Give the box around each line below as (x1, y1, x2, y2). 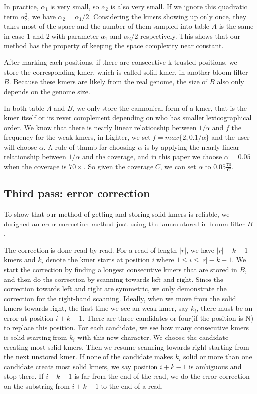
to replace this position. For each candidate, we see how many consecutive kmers (4, 322, 249, 333)
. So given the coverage (83, 161, 154, 171)
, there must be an (196, 303, 253, 313)
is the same (219, 21, 254, 31)
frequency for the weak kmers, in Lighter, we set (4, 132, 151, 142)
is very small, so (50, 1, 99, 11)
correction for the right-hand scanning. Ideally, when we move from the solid (4, 293, 236, 303)
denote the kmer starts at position (46, 254, 150, 265)
